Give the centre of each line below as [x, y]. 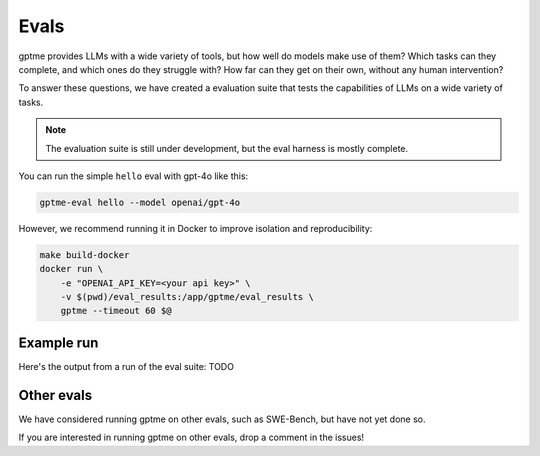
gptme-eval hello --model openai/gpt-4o [139, 202]
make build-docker [84, 254]
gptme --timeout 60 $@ [116, 311]
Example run [58, 342]
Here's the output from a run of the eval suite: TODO [126, 366]
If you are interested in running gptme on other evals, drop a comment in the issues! [191, 437]
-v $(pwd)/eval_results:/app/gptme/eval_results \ [187, 297]
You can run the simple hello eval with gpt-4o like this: [133, 176]
